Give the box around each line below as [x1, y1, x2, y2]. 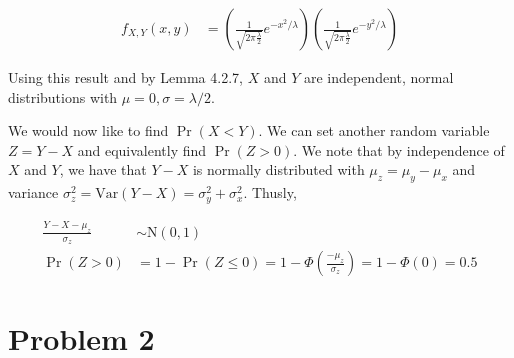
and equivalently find [77, 139, 207, 160]
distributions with [8, 86, 118, 107]
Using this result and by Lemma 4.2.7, [8, 67, 243, 88]
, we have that [59, 159, 147, 180]
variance [8, 182, 59, 203]
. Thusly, [243, 182, 297, 203]
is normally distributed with [192, 159, 365, 180]
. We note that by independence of [293, 139, 505, 160]
